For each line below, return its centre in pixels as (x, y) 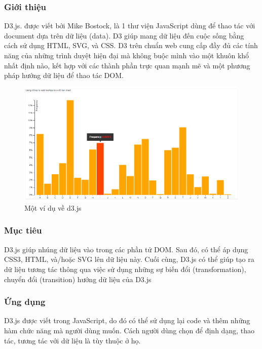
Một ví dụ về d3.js (53, 207)
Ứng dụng (25, 302)
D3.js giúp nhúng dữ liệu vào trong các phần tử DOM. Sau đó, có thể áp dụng (126, 249)
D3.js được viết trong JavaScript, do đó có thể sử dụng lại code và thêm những (127, 320)
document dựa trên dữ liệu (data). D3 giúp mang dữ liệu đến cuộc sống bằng (124, 35)
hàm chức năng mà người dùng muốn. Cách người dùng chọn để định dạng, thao (129, 330)
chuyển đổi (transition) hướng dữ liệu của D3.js (78, 279)
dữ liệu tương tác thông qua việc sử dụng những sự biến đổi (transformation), (125, 269)
